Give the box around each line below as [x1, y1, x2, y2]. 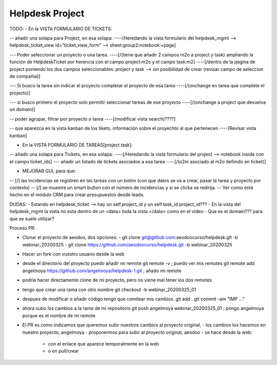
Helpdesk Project [9, 8, 85, 19]
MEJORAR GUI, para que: [22, 168, 76, 174]
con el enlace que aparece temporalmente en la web [48, 341, 159, 347]
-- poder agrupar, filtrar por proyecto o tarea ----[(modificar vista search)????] [9, 116, 176, 122]
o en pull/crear [48, 348, 79, 354]
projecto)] [9, 90, 31, 96]
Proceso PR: [9, 225, 36, 231]
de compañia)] [9, 73, 41, 79]
